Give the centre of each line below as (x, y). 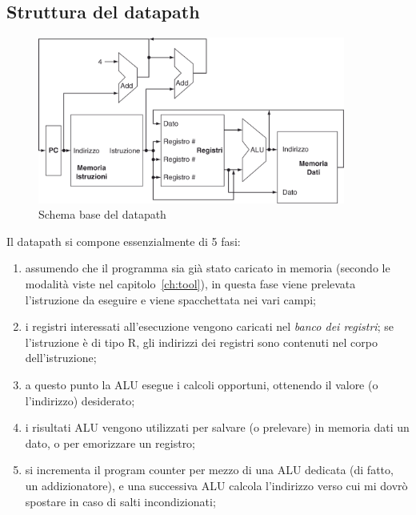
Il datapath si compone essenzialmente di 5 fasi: (124, 241)
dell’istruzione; (61, 358)
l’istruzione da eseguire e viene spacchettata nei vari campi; (170, 299)
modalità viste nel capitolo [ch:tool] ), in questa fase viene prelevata (190, 284)
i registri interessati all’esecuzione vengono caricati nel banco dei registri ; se (209, 326)
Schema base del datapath (102, 214)
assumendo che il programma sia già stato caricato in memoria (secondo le (208, 268)
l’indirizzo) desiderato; (80, 400)
